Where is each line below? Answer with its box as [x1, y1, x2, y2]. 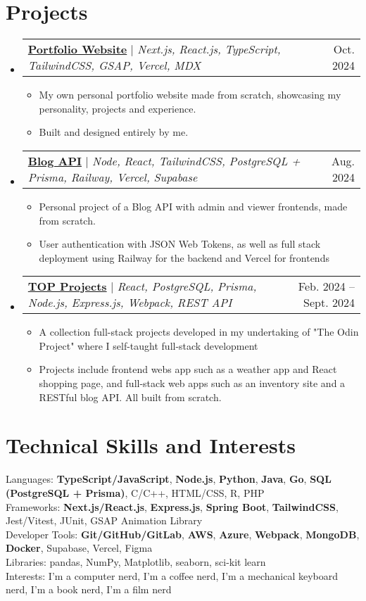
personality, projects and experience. [39, 101, 196, 115]
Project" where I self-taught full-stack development [39, 338, 258, 353]
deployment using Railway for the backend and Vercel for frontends [39, 250, 329, 265]
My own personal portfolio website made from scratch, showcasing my [39, 87, 341, 102]
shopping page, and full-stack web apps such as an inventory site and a [39, 376, 346, 391]
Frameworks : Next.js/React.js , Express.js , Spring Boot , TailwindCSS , [6, 499, 339, 514]
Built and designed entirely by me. [39, 125, 189, 139]
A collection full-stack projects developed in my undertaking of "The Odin [39, 324, 359, 339]
